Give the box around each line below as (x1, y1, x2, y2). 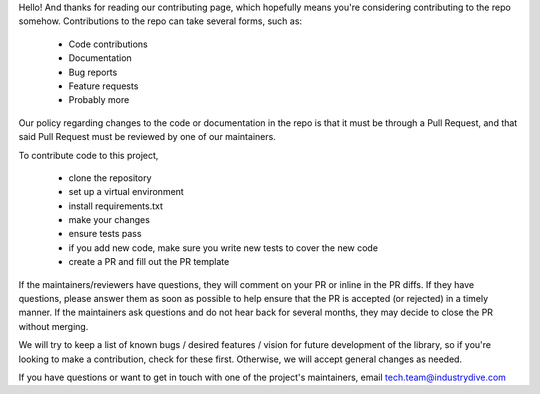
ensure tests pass (68, 228, 142, 240)
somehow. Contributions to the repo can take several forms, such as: (18, 15, 303, 27)
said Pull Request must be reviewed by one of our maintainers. (18, 131, 277, 143)
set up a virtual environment (68, 186, 184, 198)
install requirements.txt (68, 200, 164, 212)
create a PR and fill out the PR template (68, 256, 230, 268)
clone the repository (68, 171, 152, 184)
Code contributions (68, 38, 149, 50)
